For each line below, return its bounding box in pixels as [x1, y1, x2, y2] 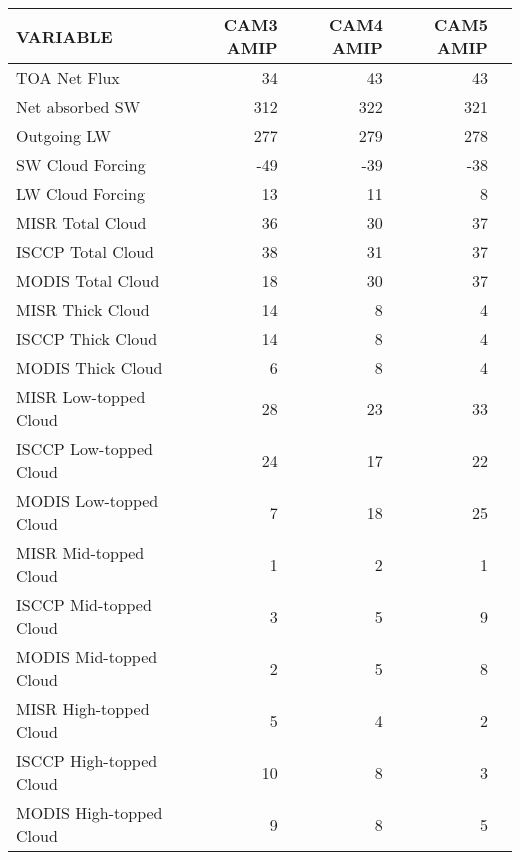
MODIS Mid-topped [16, 645, 158, 668]
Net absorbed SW [16, 95, 141, 118]
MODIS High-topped [16, 801, 163, 824]
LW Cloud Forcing [16, 182, 145, 205]
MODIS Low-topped [16, 489, 159, 512]
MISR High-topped [16, 697, 150, 720]
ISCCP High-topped [16, 749, 158, 772]
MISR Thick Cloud [16, 298, 150, 321]
